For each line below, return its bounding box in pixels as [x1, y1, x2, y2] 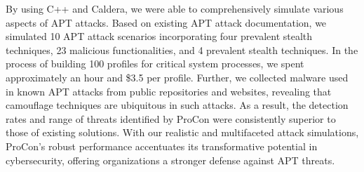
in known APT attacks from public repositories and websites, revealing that [6, 84, 332, 98]
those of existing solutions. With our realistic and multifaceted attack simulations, [6, 125, 359, 140]
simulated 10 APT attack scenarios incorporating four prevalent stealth [6, 29, 313, 44]
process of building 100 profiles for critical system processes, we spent [6, 56, 304, 71]
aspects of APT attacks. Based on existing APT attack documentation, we [6, 15, 327, 29]
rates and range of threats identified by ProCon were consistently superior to [6, 111, 336, 126]
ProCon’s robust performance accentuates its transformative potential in [6, 138, 318, 153]
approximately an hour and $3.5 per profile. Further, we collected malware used [6, 70, 349, 84]
